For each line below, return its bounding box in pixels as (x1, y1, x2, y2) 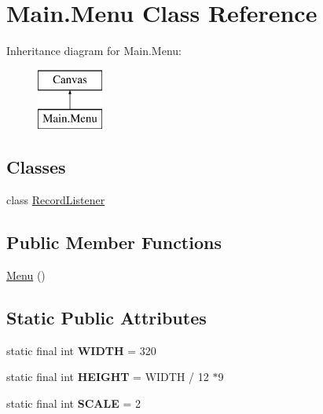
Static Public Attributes (6, 305, 207, 329)
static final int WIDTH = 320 (6, 342, 156, 358)
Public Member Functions (6, 230, 222, 255)
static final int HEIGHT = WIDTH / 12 (6, 368, 209, 385)
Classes (6, 155, 66, 179)
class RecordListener (6, 192, 105, 208)
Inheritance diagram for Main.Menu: (6, 42, 182, 59)
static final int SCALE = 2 (6, 394, 141, 411)
